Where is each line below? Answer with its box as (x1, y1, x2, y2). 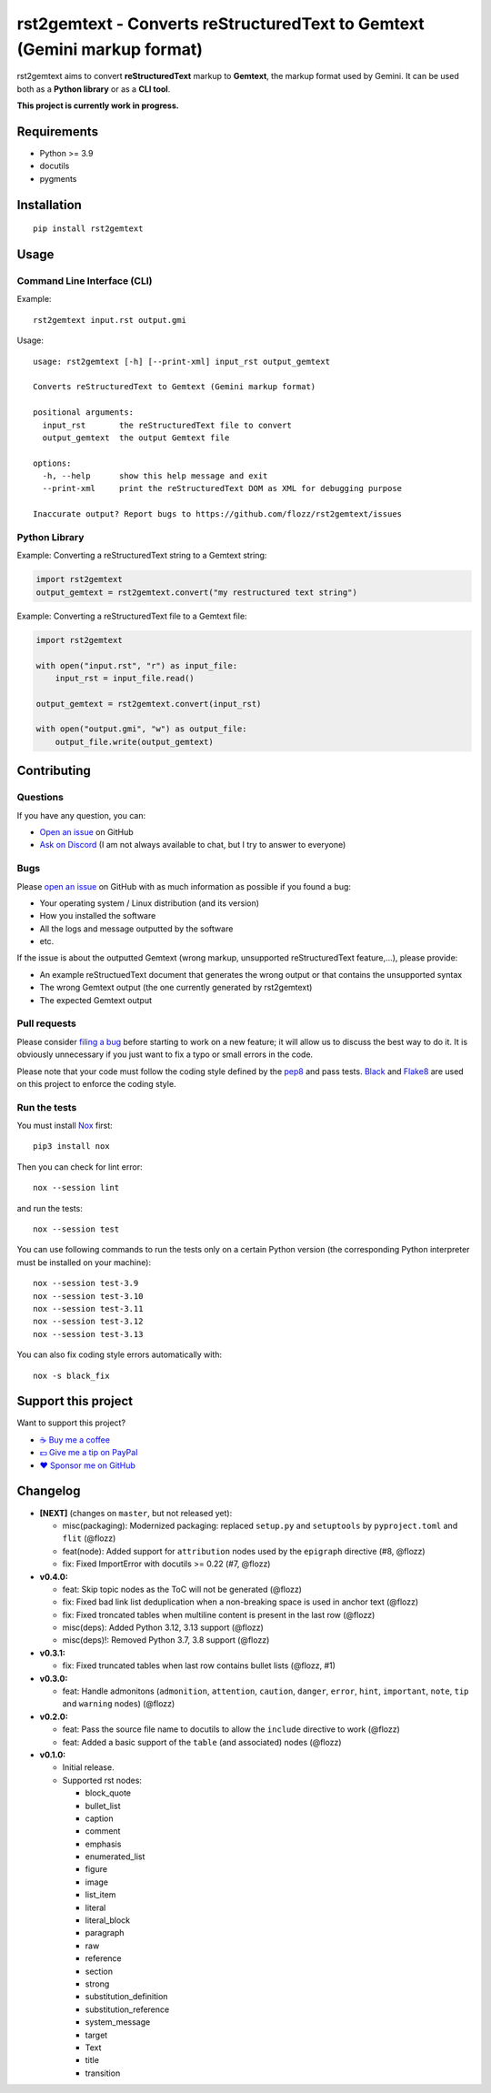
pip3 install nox (33, 1142, 110, 1152)
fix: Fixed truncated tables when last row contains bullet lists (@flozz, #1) (62, 1660, 336, 1671)
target (85, 2029, 108, 2040)
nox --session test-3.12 (33, 1316, 144, 1327)
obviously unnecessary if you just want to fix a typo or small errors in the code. (16, 1049, 314, 1060)
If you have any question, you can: (16, 810, 145, 820)
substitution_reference (85, 2004, 170, 2015)
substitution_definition (85, 1991, 168, 2002)
